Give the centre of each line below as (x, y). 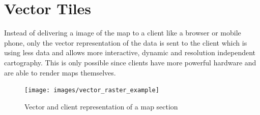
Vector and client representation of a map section (101, 106)
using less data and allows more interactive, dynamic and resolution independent (130, 52)
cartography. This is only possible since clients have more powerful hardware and (130, 62)
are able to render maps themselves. (60, 72)
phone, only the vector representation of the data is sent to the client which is (126, 42)
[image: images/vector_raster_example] (92, 90)
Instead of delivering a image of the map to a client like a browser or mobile (123, 33)
